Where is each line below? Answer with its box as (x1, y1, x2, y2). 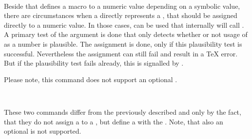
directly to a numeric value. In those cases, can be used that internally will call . (4, 19, 244, 30)
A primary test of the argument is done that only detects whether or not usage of (4, 29, 248, 39)
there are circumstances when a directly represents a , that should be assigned (4, 10, 237, 20)
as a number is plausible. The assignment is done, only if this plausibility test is (4, 38, 242, 49)
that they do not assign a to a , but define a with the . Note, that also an (4, 116, 223, 126)
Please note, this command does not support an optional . (4, 74, 177, 84)
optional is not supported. (4, 126, 81, 136)
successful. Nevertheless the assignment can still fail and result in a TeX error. (4, 48, 238, 58)
